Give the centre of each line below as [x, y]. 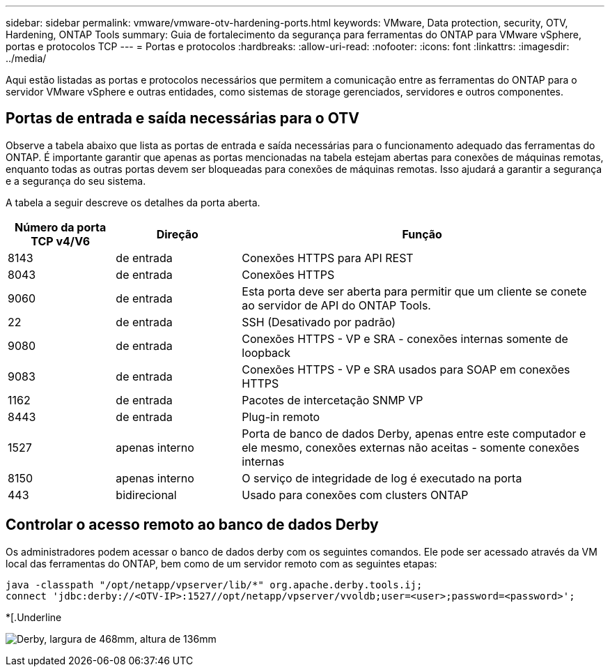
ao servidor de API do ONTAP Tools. [336, 305]
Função [422, 234]
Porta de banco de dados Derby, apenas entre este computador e [414, 433]
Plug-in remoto [281, 417]
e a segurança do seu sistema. [76, 181]
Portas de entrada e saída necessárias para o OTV [182, 119]
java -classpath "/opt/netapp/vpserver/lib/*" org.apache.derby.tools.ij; [214, 585]
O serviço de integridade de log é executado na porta [382, 478]
